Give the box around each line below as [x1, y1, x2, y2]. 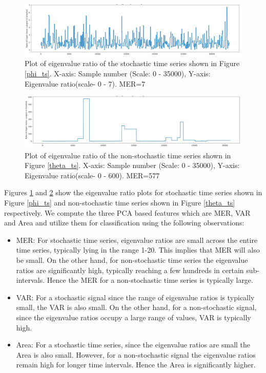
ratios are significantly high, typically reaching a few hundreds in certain [16, 264, 244, 275]
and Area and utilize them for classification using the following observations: [4, 217, 244, 228]
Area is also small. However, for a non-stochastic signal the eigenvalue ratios [16, 349, 256, 360]
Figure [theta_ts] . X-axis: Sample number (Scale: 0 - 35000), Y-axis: [25, 160, 240, 171]
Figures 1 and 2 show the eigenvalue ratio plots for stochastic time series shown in [4, 187, 262, 198]
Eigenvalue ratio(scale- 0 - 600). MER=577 [25, 170, 160, 180]
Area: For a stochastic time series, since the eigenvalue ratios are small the [16, 339, 251, 350]
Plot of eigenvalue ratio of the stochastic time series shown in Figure [25, 58, 240, 69]
